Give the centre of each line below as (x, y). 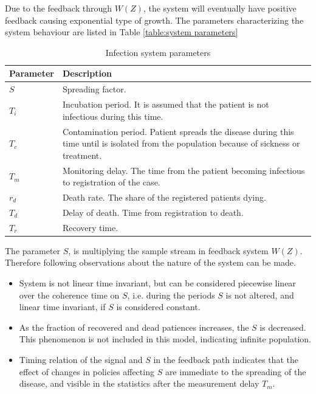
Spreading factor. (94, 89)
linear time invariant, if (62, 307)
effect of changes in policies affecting (87, 371)
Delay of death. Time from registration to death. (153, 212)
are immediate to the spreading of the (235, 371)
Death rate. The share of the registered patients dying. (164, 197)
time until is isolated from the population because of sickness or (181, 143)
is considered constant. (158, 307)
